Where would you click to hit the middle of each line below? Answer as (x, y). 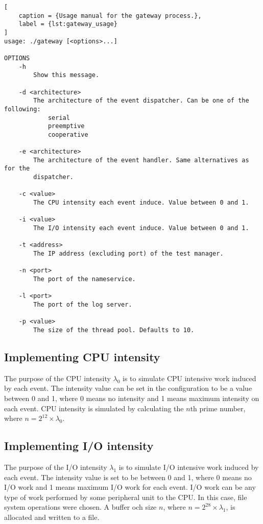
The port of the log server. (83, 304)
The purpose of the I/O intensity (56, 467)
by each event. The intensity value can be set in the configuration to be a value (128, 388)
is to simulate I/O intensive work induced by (189, 467)
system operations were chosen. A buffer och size (80, 507)
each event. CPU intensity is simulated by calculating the (94, 408)
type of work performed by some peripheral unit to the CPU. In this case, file (126, 497)
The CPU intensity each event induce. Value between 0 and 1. (141, 203)
